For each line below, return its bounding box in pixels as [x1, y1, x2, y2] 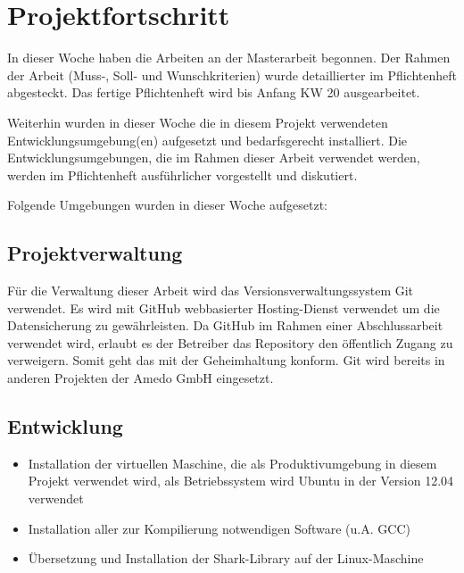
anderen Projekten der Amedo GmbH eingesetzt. [7, 369, 274, 387]
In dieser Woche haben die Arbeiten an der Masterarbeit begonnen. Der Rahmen [7, 48, 451, 67]
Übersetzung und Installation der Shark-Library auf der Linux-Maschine [28, 549, 424, 568]
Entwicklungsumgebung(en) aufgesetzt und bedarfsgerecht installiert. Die [7, 130, 408, 149]
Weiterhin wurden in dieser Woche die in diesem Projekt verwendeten [7, 112, 388, 131]
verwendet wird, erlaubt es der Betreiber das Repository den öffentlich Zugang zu [7, 333, 453, 352]
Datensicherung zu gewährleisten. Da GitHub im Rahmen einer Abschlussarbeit [7, 316, 443, 335]
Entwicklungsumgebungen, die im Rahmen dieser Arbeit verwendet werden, [7, 148, 420, 167]
